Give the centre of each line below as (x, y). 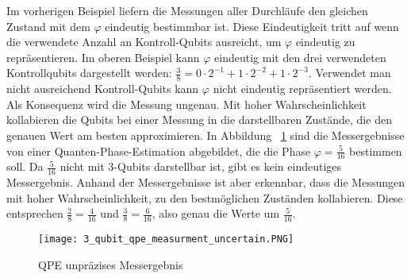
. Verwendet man (350, 73)
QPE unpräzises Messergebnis (111, 264)
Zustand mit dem (48, 26)
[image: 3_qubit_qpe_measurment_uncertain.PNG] (166, 239)
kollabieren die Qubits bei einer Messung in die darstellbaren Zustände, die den (199, 120)
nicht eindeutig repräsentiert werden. (302, 89)
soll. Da (25, 166)
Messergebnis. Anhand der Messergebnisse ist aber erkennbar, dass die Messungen (206, 182)
